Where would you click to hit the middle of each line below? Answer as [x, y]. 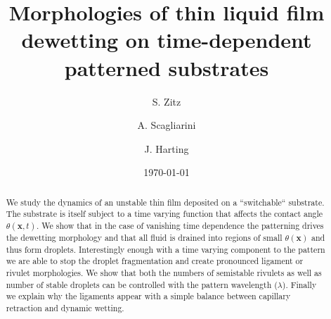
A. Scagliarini [167, 125]
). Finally [299, 284]
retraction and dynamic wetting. [65, 307]
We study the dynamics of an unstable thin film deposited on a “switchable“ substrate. [165, 202]
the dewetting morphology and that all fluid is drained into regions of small [144, 238]
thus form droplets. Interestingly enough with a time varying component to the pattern [165, 249]
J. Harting [167, 148]
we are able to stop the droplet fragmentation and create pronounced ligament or [155, 261]
